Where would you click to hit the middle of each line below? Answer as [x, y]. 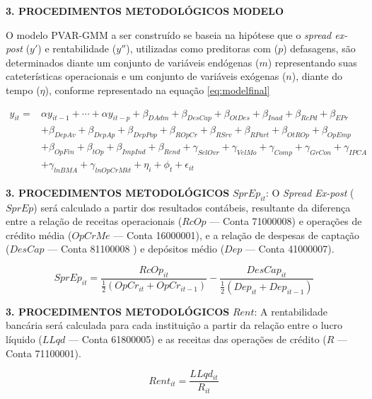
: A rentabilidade [291, 311]
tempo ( [23, 89]
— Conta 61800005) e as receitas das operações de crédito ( [198, 339]
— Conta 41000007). [290, 249]
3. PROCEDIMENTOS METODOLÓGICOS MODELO [145, 11]
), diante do [317, 76]
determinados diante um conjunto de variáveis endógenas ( [133, 62]
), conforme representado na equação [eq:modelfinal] [157, 89]
